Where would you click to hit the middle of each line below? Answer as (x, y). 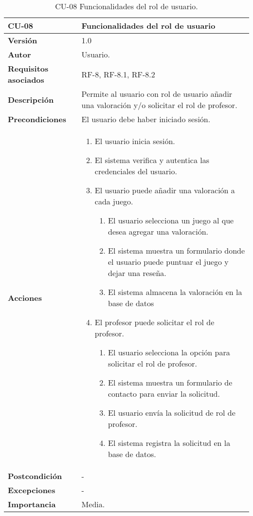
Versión (23, 40)
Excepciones (32, 490)
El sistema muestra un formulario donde (176, 250)
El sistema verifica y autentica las (152, 160)
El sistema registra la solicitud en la (169, 443)
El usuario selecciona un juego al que (171, 220)
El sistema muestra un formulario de (170, 382)
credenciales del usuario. (136, 171)
